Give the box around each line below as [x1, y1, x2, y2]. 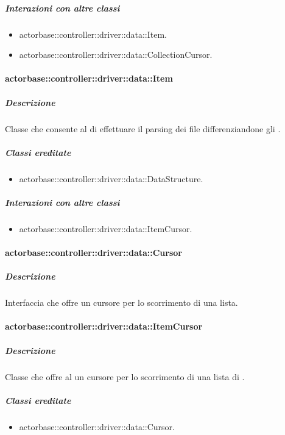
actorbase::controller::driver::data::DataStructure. [19, 172, 203, 185]
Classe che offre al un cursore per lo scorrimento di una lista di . [5, 370, 245, 383]
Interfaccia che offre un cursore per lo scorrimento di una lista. [5, 296, 238, 309]
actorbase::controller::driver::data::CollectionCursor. [19, 48, 213, 61]
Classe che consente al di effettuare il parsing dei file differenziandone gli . [5, 122, 281, 135]
